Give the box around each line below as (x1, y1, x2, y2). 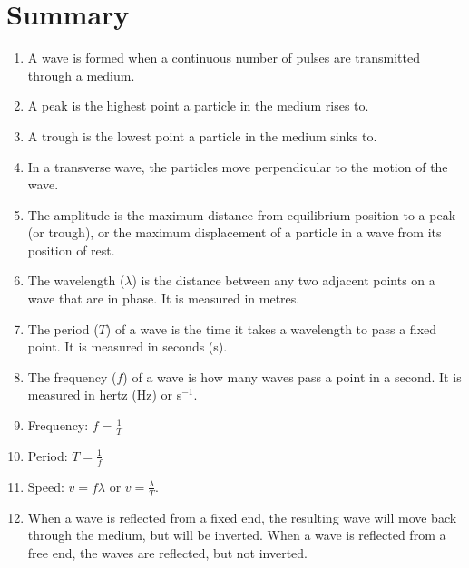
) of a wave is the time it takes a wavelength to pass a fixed (105, 319, 437, 338)
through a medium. (27, 65, 135, 84)
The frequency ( (27, 367, 117, 386)
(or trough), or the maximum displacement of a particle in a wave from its (27, 223, 442, 242)
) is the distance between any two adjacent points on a (132, 271, 435, 290)
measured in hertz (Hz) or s (27, 385, 182, 404)
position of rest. (27, 240, 115, 259)
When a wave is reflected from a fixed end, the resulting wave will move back (27, 507, 457, 526)
